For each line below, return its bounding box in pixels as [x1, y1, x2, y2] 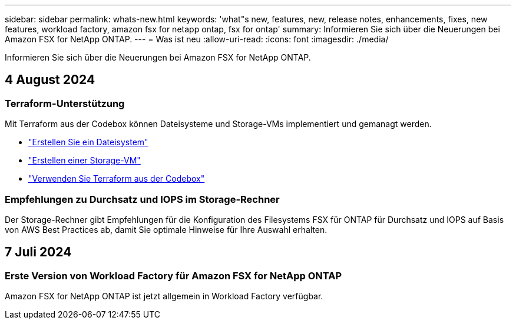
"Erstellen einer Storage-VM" [28, 155, 141, 166]
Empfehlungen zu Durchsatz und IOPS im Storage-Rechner [5, 193, 280, 205]
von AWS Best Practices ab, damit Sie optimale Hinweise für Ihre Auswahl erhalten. [5, 224, 328, 235]
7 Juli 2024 [5, 245, 72, 260]
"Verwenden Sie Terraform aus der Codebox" [28, 173, 205, 184]
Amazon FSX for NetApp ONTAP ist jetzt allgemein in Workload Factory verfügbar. [5, 291, 323, 302]
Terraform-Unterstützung [5, 97, 125, 109]
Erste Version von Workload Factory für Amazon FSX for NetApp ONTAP [5, 269, 342, 282]
